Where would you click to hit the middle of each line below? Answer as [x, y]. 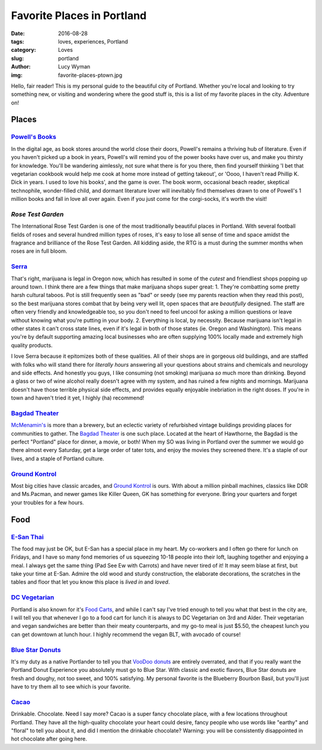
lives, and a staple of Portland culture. [58, 458]
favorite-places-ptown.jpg [90, 75]
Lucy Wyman [74, 67]
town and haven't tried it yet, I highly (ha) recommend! [78, 398]
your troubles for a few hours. [48, 502]
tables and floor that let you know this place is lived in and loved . [90, 582]
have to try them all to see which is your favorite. [71, 687]
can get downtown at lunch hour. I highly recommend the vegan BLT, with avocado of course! [126, 634]
